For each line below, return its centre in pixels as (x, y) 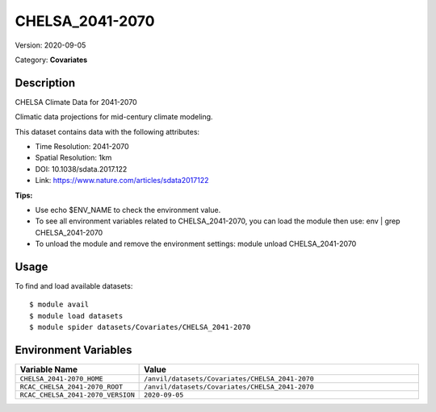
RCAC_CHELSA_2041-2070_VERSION (77, 395)
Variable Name (49, 369)
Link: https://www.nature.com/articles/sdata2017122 (122, 181)
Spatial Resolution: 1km (73, 158)
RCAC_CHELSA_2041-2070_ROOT (71, 387)
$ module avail (59, 305)
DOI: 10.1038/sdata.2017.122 (81, 169)
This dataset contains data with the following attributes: (107, 131)
